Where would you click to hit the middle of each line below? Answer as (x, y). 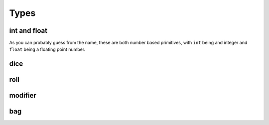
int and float (28, 31)
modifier (23, 95)
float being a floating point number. (47, 49)
